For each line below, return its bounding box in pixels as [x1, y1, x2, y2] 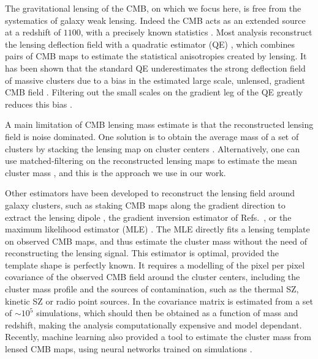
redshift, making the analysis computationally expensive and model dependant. [5, 318, 302, 331]
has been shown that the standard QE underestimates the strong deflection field [5, 61, 306, 74]
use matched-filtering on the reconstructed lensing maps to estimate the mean [5, 154, 297, 167]
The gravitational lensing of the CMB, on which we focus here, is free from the [5, 2, 301, 14]
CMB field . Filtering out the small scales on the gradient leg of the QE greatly [5, 86, 303, 98]
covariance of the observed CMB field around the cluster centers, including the [5, 270, 300, 283]
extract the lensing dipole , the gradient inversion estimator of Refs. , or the [5, 210, 292, 223]
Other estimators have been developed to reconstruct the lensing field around [5, 187, 295, 199]
